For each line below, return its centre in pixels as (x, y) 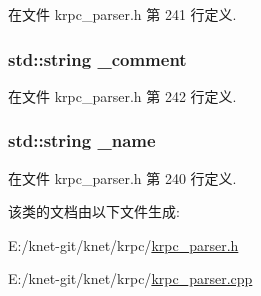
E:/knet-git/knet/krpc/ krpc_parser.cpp (130, 278)
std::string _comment (97, 58)
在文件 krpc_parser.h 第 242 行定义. (122, 95)
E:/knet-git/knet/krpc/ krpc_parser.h (123, 244)
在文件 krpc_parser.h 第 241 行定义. (122, 14)
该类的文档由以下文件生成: (94, 211)
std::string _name (82, 140)
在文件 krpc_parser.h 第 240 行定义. (122, 177)
